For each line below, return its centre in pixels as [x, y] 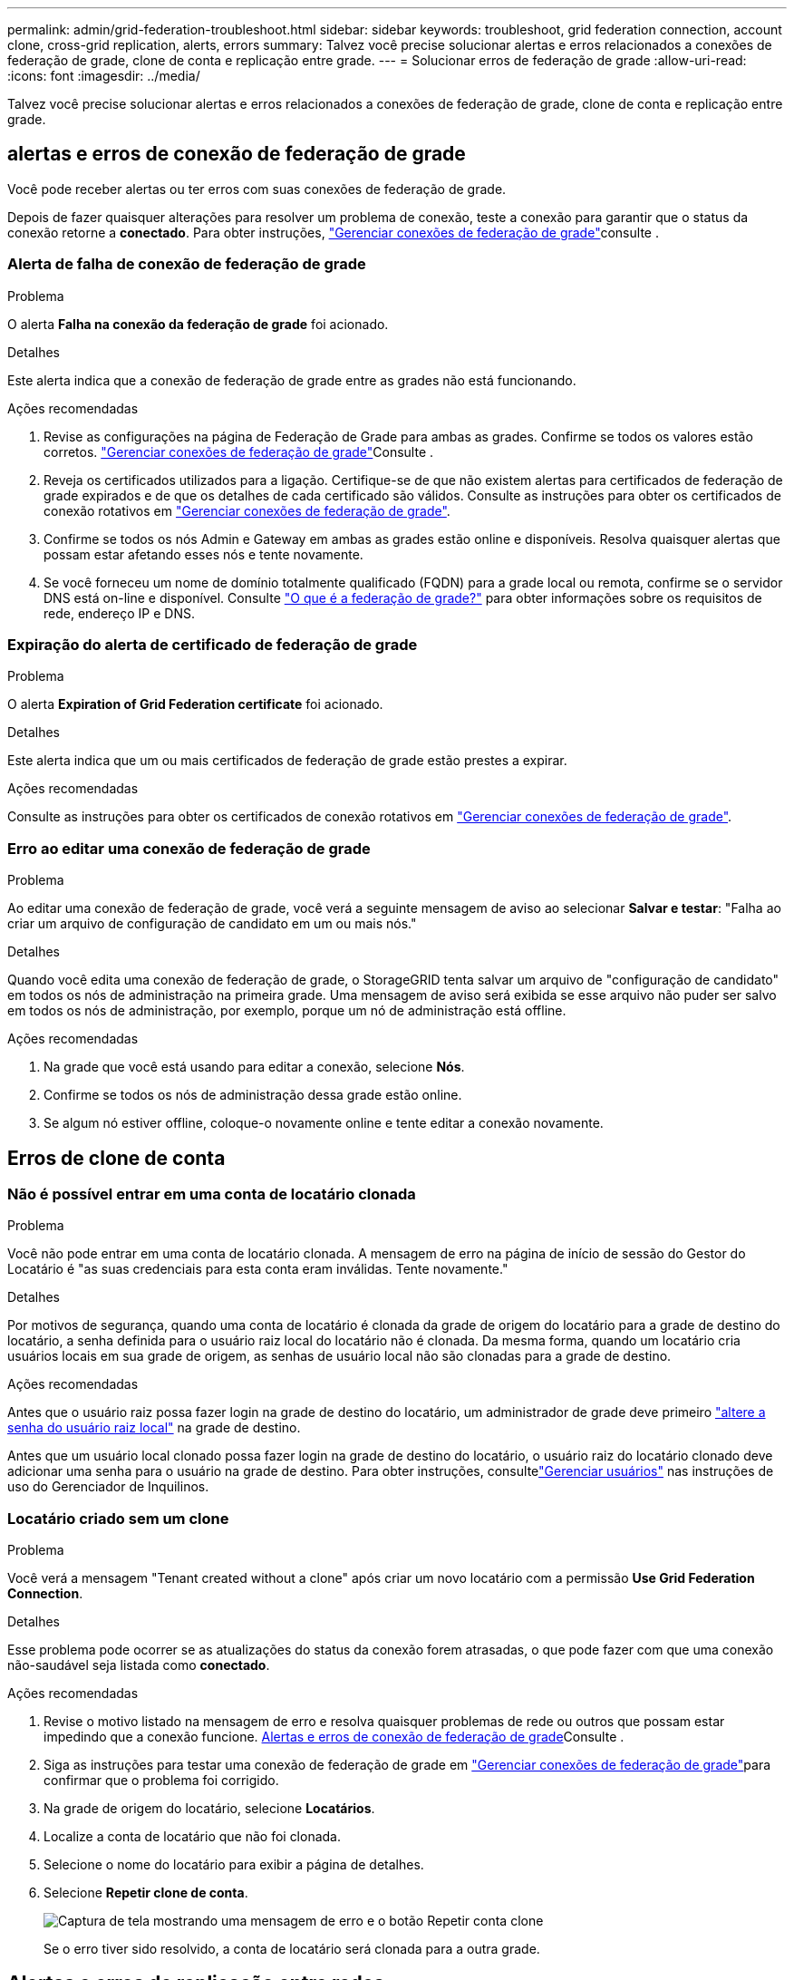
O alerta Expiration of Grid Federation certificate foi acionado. [195, 704]
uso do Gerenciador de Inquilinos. [108, 1487]
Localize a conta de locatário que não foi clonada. [193, 1837]
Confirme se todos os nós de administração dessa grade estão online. [253, 1095]
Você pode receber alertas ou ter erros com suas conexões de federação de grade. [257, 189]
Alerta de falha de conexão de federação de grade [187, 264]
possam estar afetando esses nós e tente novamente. [203, 554]
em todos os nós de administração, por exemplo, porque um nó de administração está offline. [287, 1011]
